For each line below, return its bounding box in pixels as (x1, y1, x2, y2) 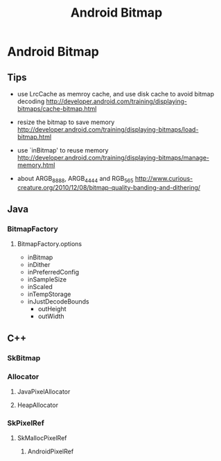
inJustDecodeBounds (27, 297, 89, 306)
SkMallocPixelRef (17, 434, 67, 442)
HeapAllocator (17, 401, 59, 410)
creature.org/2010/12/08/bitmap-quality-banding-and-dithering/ (17, 183, 201, 191)
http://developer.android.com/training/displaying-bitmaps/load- (17, 125, 199, 133)
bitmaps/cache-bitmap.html (17, 105, 97, 112)
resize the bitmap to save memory (17, 118, 115, 126)
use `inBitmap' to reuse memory (17, 146, 109, 154)
